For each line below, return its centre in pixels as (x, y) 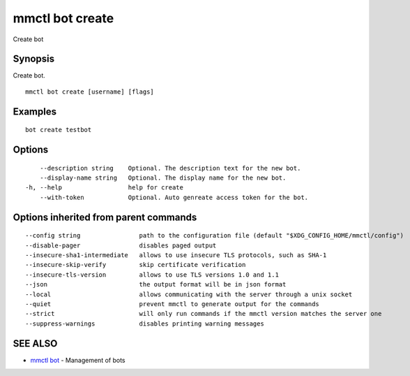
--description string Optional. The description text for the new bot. (170, 168)
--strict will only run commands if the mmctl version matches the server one (204, 314)
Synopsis (34, 59)
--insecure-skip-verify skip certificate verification (136, 265)
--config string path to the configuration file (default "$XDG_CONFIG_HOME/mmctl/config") (215, 236)
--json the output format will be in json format (156, 284)
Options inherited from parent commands (105, 217)
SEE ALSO (35, 344)
